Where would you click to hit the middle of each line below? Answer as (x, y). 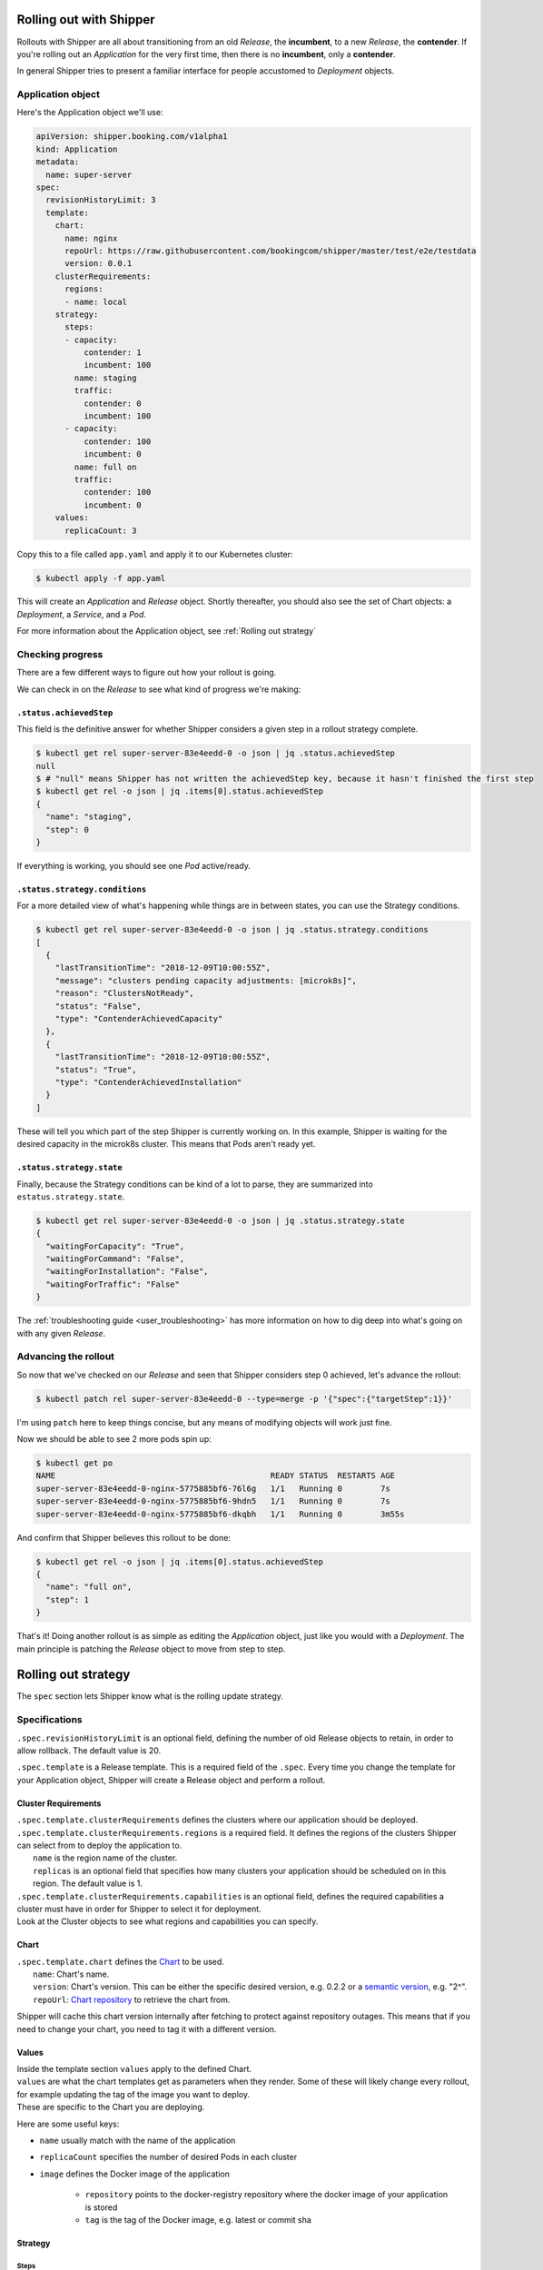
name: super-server (89, 174)
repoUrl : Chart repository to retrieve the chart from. (132, 1999)
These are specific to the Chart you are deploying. (111, 2107)
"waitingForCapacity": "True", (115, 1246)
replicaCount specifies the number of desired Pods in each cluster (168, 2157)
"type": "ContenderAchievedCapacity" (139, 1018)
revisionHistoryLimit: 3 (101, 200)
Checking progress (60, 655)
